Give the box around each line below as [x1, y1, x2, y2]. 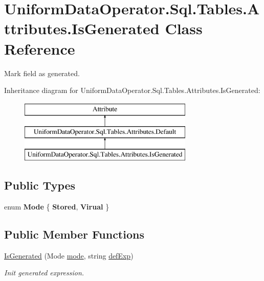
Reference [4, 38, 75, 59]
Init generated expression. [4, 267, 84, 278]
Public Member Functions [4, 226, 144, 242]
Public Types [4, 177, 76, 193]
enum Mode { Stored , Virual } [4, 201, 109, 212]
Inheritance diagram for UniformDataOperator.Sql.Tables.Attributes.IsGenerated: [4, 85, 260, 96]
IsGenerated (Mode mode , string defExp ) [4, 250, 134, 261]
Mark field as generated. [4, 67, 80, 78]
